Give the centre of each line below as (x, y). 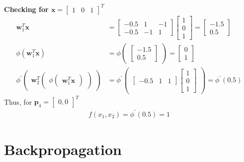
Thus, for (18, 101)
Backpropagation (63, 149)
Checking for (26, 9)
